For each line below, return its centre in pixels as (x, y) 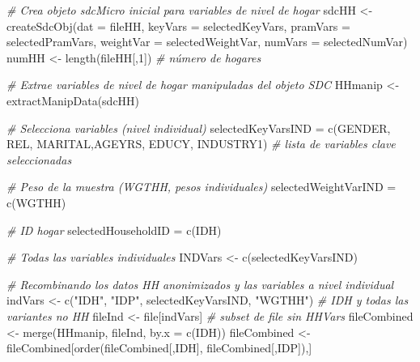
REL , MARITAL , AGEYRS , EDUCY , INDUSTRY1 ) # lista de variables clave (201, 144)
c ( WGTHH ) (36, 202)
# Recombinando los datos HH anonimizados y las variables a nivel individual (200, 284)
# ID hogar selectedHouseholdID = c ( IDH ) (114, 230)
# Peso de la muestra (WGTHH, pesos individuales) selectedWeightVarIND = (202, 187)
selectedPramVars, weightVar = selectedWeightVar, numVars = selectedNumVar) (207, 42)
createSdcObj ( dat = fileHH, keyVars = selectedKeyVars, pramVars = (178, 26)
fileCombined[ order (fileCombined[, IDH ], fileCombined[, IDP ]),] (159, 348)
